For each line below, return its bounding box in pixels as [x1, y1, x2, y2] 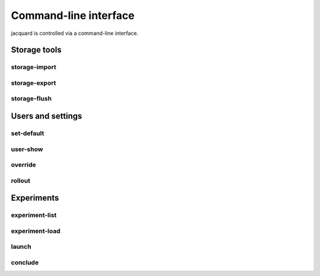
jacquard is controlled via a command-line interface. [11, 30, 139, 37]
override [11, 161, 37, 169]
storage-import [11, 63, 56, 71]
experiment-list [11, 211, 57, 219]
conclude [11, 258, 39, 267]
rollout [11, 176, 31, 185]
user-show [11, 145, 43, 153]
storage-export [11, 79, 56, 87]
